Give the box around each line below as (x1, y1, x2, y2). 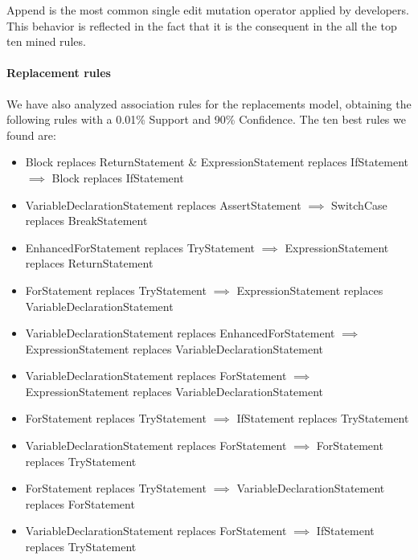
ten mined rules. (6, 33, 86, 50)
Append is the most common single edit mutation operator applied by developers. (6, 2, 409, 18)
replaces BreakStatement (25, 212, 148, 229)
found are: (6, 126, 56, 143)
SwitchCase (331, 196, 387, 213)
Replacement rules (6, 64, 111, 81)
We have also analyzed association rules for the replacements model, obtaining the (6, 95, 412, 112)
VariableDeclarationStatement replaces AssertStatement (25, 196, 301, 213)
